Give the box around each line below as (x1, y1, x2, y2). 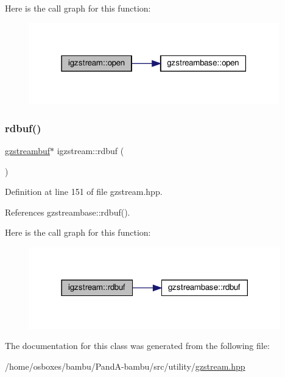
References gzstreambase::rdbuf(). (5, 205, 130, 218)
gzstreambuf (5, 144, 51, 157)
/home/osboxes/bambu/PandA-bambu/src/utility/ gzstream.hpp (5, 359, 245, 372)
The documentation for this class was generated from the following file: (5, 339, 270, 352)
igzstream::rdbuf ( (57, 144, 124, 157)
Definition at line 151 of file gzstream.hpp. (5, 185, 163, 198)
